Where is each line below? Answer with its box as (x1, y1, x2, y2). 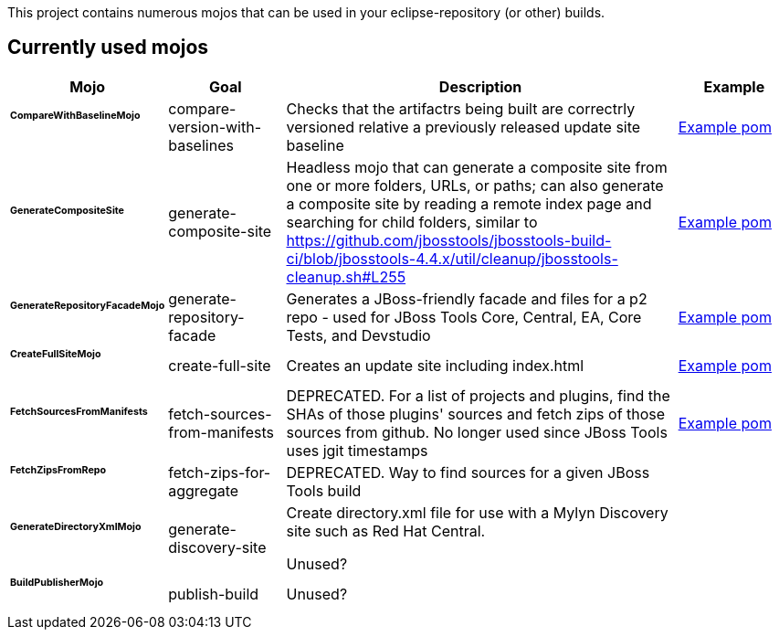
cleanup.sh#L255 (286, 267, 406, 286)
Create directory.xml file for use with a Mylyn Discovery (286, 503, 668, 522)
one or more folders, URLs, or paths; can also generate (286, 175, 664, 195)
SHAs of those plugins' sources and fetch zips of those (286, 404, 666, 423)
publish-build (168, 584, 259, 603)
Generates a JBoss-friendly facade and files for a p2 (286, 289, 647, 308)
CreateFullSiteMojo (10, 347, 101, 360)
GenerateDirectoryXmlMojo (10, 520, 142, 533)
